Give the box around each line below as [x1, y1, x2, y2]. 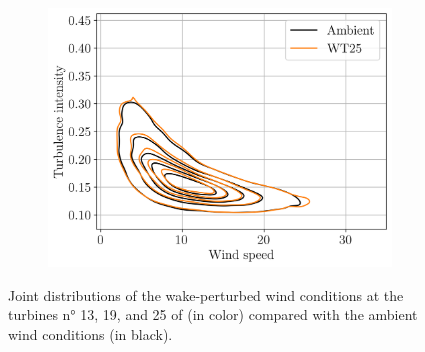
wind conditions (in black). [8, 323, 173, 344]
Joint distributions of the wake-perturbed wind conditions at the [8, 284, 404, 305]
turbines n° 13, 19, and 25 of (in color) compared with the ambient [8, 304, 418, 325]
